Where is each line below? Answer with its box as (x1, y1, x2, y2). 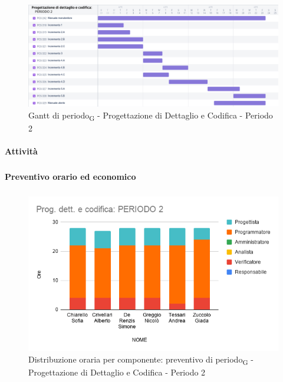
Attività (5, 145, 38, 157)
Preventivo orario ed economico (5, 170, 136, 183)
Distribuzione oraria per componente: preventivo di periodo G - (28, 353, 254, 367)
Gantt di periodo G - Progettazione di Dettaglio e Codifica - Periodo (28, 108, 273, 123)
